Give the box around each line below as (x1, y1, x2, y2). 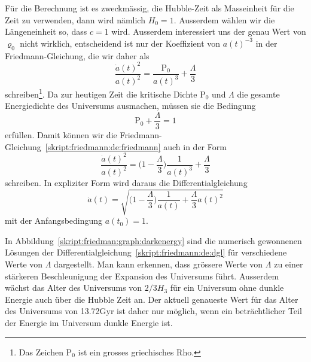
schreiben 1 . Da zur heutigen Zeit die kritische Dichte (5, 86, 197, 100)
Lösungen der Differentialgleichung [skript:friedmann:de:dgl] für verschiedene (5, 246, 287, 258)
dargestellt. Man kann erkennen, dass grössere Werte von (54, 258, 263, 270)
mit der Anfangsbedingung (5, 214, 103, 227)
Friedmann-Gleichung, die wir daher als (5, 49, 150, 62)
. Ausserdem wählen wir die (173, 13, 275, 26)
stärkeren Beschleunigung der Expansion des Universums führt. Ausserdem (5, 269, 279, 282)
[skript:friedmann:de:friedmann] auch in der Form (45, 140, 227, 153)
